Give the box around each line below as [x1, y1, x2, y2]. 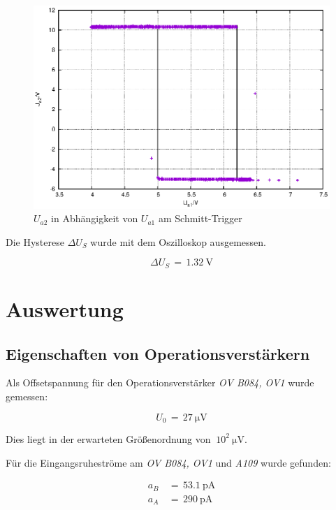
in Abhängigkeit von [51, 211, 138, 226]
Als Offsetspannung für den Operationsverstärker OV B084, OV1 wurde [6, 375, 314, 390]
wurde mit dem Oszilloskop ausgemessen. [90, 234, 266, 249]
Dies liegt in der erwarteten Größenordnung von [6, 431, 211, 446]
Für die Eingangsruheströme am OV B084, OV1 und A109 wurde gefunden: [6, 455, 331, 469]
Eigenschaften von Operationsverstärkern [6, 342, 310, 364]
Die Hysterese [6, 234, 64, 249]
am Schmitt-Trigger [158, 211, 242, 226]
